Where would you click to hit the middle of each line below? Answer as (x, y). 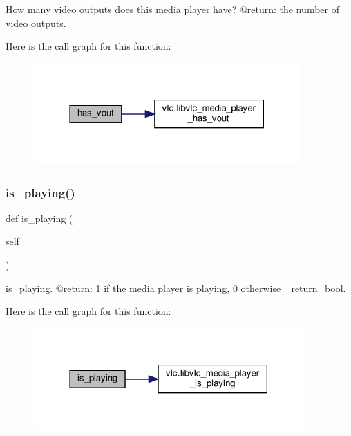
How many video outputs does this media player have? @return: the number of (172, 9)
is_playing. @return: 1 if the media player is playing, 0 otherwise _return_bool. (176, 288)
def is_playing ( (39, 218)
